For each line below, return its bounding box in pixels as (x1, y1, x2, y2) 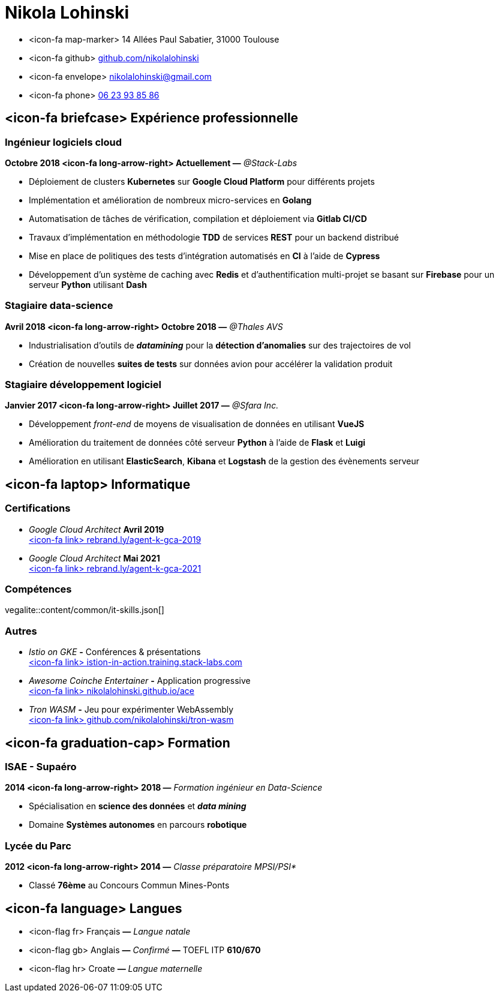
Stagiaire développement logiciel (5, 379, 161, 391)
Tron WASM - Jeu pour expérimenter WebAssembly (29, 704, 234, 715)
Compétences (5, 583, 72, 596)
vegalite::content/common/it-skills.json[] (5, 605, 164, 615)
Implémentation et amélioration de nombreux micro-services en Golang (29, 194, 312, 205)
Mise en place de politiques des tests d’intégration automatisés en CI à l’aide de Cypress (29, 250, 380, 261)
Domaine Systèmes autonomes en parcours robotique (29, 819, 247, 830)
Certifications (5, 502, 71, 515)
